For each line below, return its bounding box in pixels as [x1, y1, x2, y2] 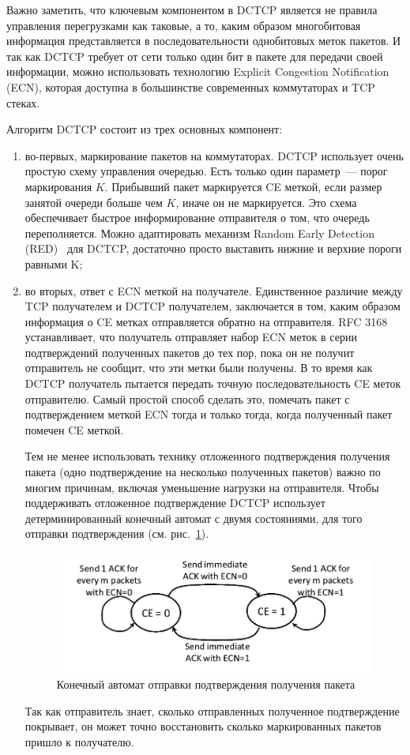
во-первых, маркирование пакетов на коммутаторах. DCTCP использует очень [24, 147, 404, 163]
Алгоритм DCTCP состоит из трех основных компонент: [6, 121, 283, 137]
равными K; [24, 255, 83, 272]
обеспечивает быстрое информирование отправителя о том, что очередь [24, 209, 370, 226]
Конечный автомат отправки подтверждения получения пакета [56, 676, 355, 693]
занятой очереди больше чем [24, 193, 163, 210]
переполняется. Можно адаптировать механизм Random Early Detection [24, 224, 374, 241]
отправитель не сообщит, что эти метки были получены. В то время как [24, 359, 373, 376]
